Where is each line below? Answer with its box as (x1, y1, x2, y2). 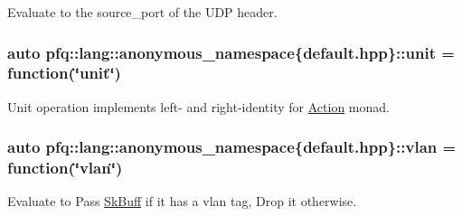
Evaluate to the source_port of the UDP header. (7, 3, 278, 21)
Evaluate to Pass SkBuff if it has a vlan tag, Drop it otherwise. (7, 192, 357, 211)
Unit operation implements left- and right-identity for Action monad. (7, 97, 390, 116)
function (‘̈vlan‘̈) (7, 156, 123, 179)
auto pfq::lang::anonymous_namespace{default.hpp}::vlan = (7, 136, 457, 158)
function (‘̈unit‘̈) (7, 61, 121, 84)
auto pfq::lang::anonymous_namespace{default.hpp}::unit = (7, 41, 455, 63)
